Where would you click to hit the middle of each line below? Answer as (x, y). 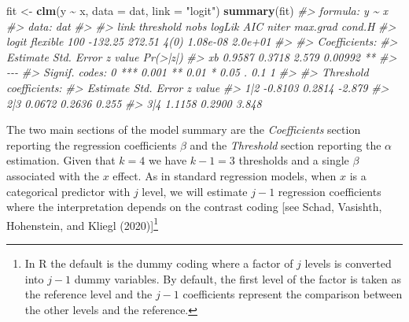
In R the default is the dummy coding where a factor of (159, 263)
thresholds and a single (294, 160)
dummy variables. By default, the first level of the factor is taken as (238, 278)
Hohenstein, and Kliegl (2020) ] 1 (83, 224)
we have (168, 160)
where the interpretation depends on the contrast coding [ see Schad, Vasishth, (194, 207)
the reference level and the (88, 294)
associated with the (53, 175)
